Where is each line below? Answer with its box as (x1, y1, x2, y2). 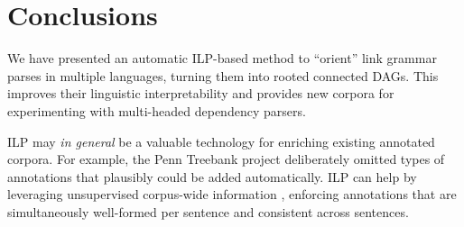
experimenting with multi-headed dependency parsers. (7, 101, 306, 120)
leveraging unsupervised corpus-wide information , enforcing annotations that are (7, 185, 457, 204)
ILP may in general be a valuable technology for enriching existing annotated (7, 132, 435, 150)
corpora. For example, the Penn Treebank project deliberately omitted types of (7, 150, 445, 168)
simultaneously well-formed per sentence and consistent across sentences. (7, 202, 409, 221)
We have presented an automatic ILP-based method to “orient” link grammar (7, 49, 437, 68)
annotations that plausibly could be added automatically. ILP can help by (7, 167, 417, 186)
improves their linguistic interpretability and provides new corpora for (7, 84, 394, 103)
